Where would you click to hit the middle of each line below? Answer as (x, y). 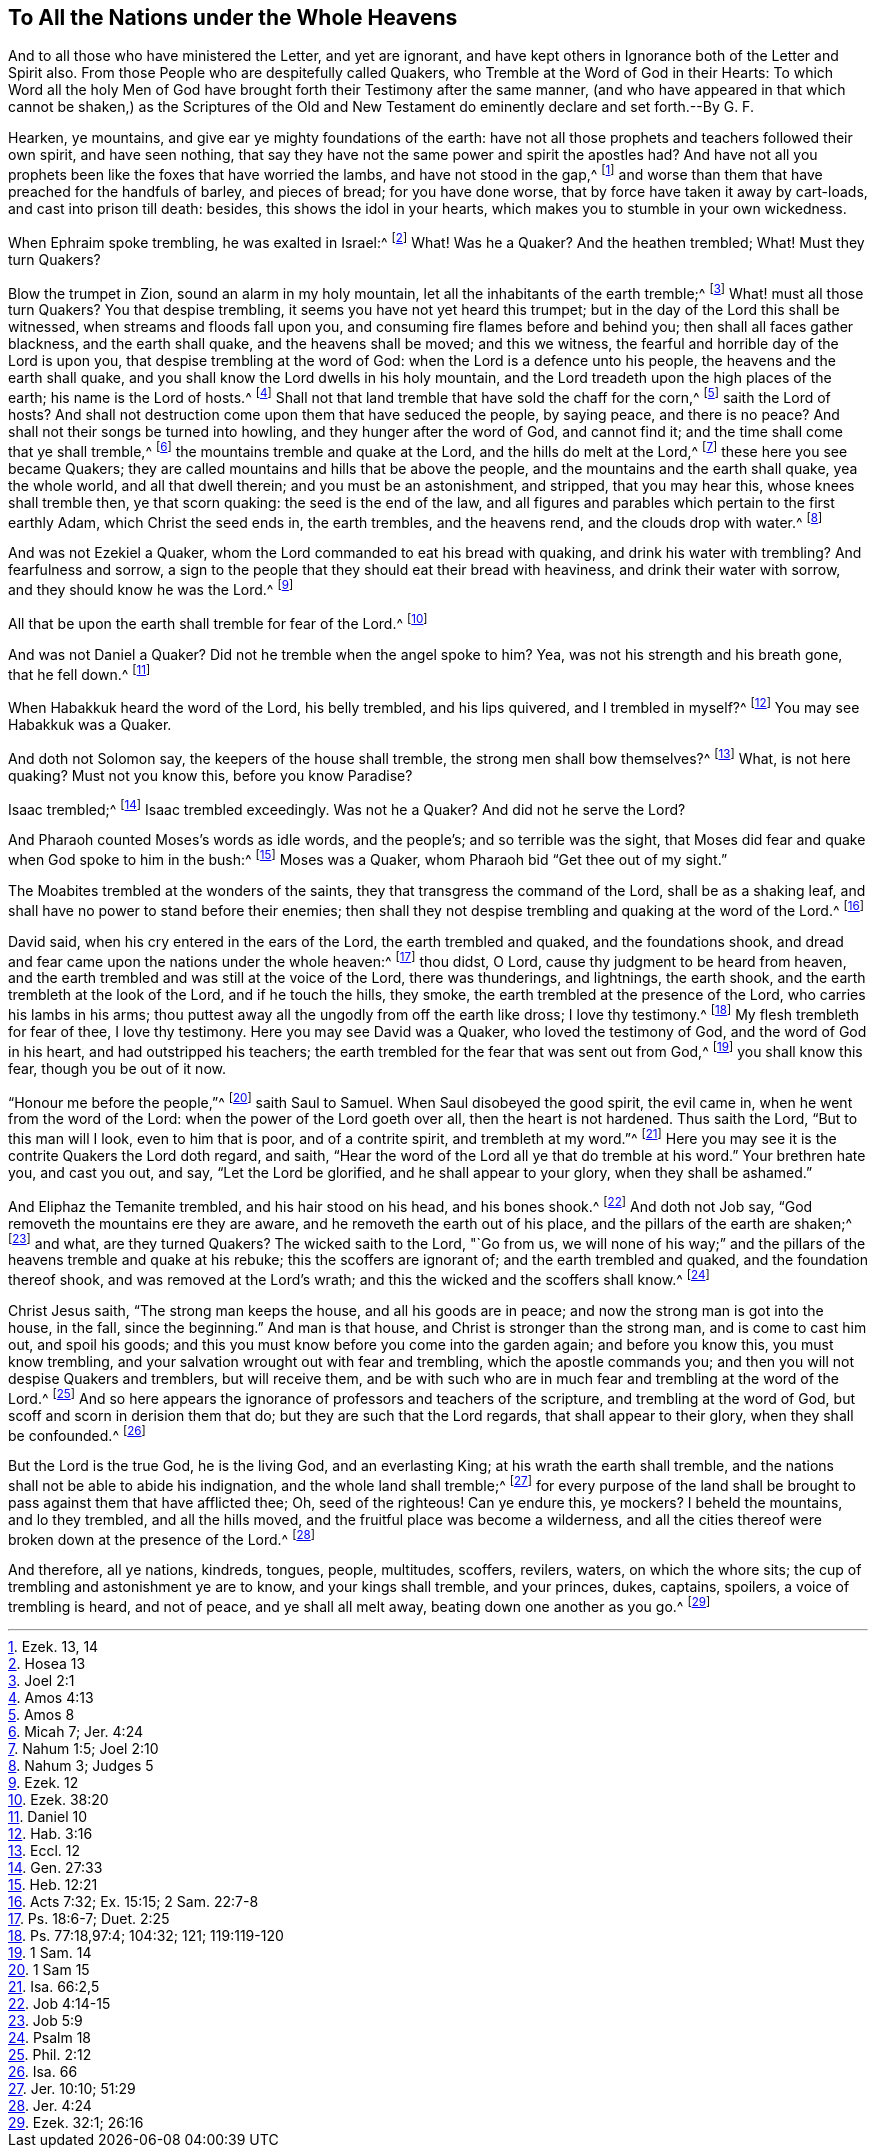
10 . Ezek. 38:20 (58, 1800)
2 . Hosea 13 (47, 1664)
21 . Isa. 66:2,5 (54, 1987)
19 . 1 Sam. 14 (50, 1953)
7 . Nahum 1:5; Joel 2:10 (83, 1749)
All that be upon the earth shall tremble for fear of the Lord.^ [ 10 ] (218, 622)
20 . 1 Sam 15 (49, 1970)
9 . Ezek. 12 (43, 1783)
